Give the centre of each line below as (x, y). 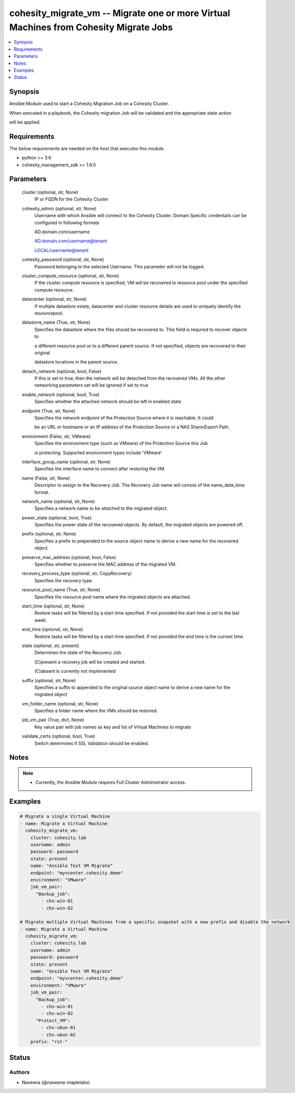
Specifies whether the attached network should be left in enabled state (108, 402)
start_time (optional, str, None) (53, 606)
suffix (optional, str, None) (49, 680)
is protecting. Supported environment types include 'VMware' (98, 452)
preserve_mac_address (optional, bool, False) (69, 557)
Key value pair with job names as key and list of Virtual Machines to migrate (113, 727)
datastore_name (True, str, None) (56, 322)
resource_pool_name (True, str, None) (61, 590)
